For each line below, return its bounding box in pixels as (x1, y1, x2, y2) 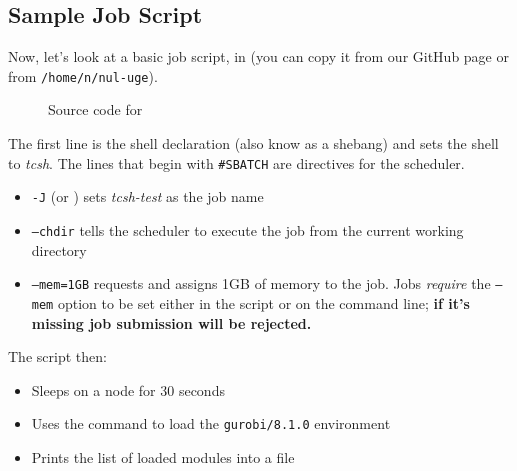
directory (31, 239, 87, 260)
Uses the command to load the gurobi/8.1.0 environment (31, 413, 391, 434)
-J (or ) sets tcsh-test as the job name (31, 186, 264, 207)
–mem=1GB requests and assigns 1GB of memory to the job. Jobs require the (31, 273, 491, 294)
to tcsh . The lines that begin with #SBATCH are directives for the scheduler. (8, 152, 465, 173)
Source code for (48, 99, 143, 120)
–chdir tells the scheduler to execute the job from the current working (31, 219, 464, 240)
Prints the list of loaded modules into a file (31, 446, 295, 467)
